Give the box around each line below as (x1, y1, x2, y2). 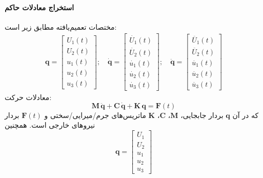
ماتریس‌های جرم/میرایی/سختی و (44, 109, 146, 120)
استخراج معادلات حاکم (5, 2, 74, 12)
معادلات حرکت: (5, 92, 52, 103)
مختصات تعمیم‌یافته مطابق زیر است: (5, 21, 117, 32)
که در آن (232, 109, 259, 120)
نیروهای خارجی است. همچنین (5, 120, 95, 130)
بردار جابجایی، (180, 109, 224, 120)
